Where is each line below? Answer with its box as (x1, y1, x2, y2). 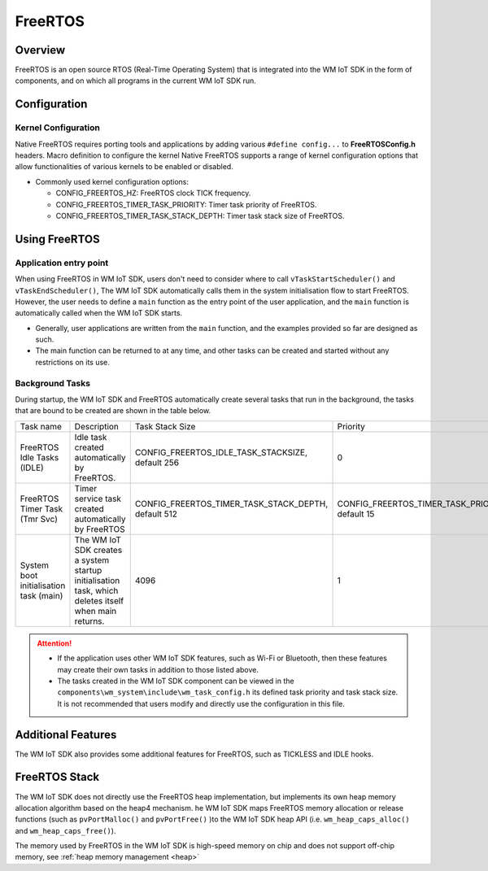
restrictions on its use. (35, 357, 110, 367)
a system (74, 554, 110, 565)
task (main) (20, 590, 63, 601)
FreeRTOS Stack (15, 770, 100, 784)
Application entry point (15, 257, 109, 268)
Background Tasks (15, 377, 91, 389)
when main (74, 605, 117, 616)
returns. (74, 615, 105, 626)
